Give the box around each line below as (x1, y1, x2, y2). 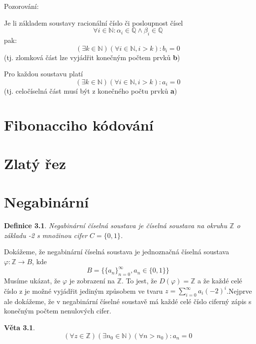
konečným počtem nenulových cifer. (4, 306, 111, 316)
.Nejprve (226, 285, 252, 295)
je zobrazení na (69, 275, 115, 285)
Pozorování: (4, 1, 39, 11)
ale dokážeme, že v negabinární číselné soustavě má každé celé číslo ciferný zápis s (4, 296, 252, 306)
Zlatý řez (4, 153, 66, 173)
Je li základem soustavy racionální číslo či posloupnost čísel (4, 17, 183, 28)
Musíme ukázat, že (4, 275, 61, 285)
